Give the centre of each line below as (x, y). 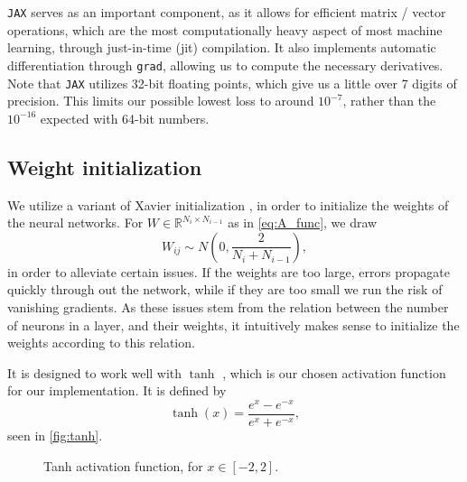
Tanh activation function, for (123, 465)
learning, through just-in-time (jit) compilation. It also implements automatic (222, 47)
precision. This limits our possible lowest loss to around (161, 101)
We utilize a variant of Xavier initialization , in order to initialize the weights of (228, 204)
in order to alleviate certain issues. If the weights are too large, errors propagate (229, 271)
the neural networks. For (75, 222)
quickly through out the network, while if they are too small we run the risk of (225, 289)
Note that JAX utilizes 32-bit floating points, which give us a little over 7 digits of (232, 83)
